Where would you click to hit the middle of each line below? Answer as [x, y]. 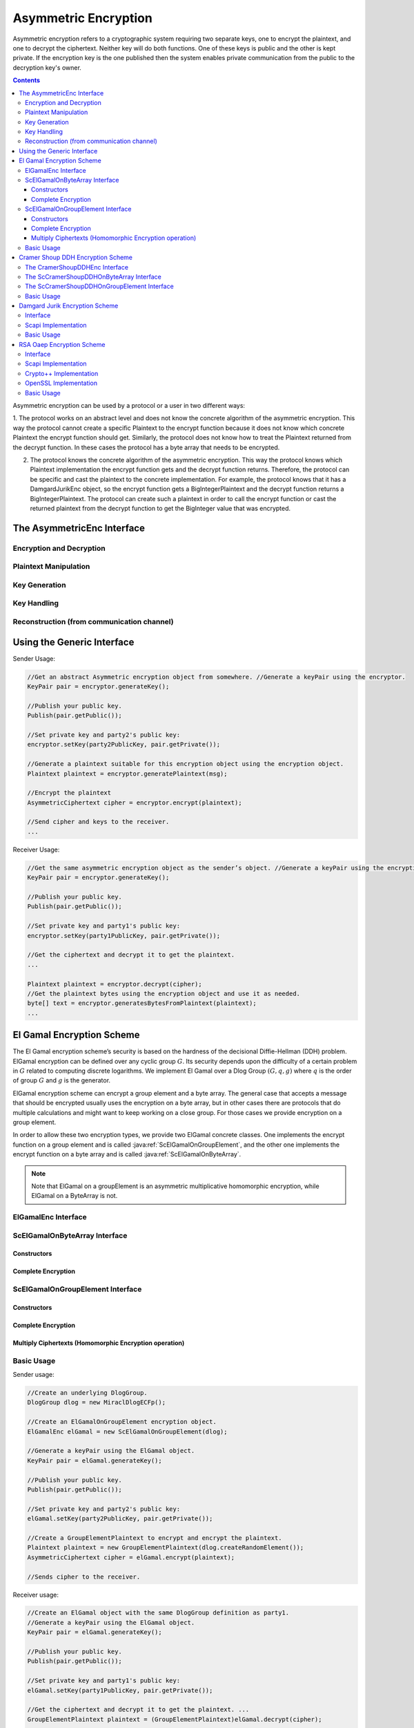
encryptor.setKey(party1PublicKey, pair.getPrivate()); [124, 936]
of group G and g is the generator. [61, 1080]
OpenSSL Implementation [61, 383]
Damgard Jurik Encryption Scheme [69, 306]
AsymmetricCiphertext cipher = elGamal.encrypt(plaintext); [131, 1557]
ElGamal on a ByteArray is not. [75, 1196]
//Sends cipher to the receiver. [84, 1577]
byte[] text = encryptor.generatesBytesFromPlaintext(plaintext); [142, 1003]
